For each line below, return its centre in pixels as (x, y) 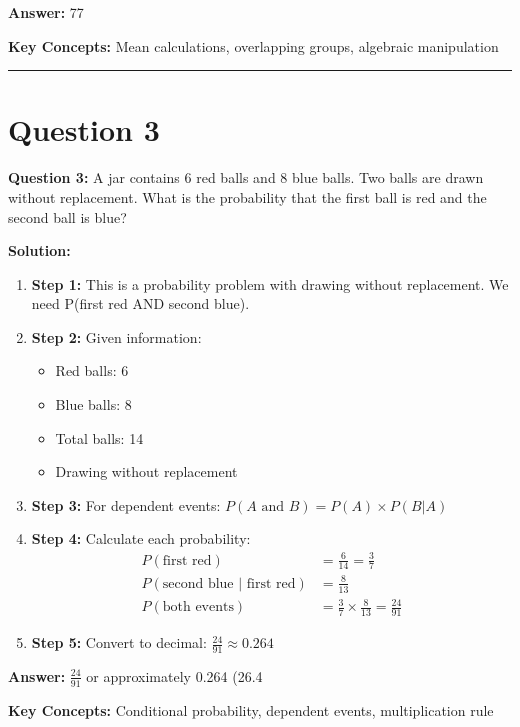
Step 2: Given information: (116, 336)
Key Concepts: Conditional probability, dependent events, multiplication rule (251, 709)
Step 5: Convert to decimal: (119, 642)
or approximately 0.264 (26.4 (174, 675)
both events (198, 607)
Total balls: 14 (99, 437)
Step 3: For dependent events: (126, 504)
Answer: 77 (46, 12)
